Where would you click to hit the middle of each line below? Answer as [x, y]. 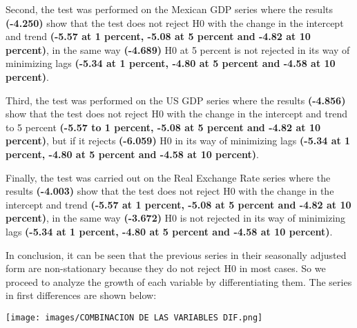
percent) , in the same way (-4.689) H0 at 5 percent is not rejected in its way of [178, 49]
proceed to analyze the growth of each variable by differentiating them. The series [179, 281]
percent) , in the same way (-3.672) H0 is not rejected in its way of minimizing [176, 218]
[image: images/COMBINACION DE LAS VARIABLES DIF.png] [134, 317]
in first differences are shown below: [81, 295]
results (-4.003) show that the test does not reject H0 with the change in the [170, 191]
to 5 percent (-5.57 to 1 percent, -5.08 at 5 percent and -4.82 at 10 [163, 127]
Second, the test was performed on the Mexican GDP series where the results [169, 9]
